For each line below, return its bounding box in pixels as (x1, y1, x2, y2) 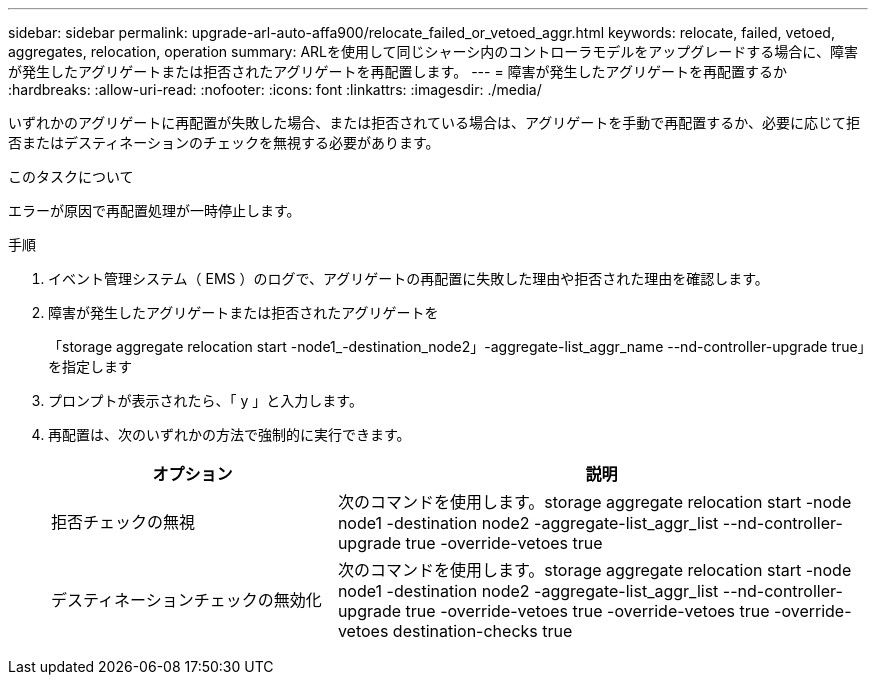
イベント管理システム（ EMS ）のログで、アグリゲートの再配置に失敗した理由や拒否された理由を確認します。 (48, 270, 769, 287)
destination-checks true (392, 621, 573, 641)
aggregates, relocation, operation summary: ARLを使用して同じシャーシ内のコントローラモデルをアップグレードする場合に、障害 (8, 43, 858, 60)
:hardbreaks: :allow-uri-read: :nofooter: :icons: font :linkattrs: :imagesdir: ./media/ (8, 81, 542, 98)
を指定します (48, 358, 132, 375)
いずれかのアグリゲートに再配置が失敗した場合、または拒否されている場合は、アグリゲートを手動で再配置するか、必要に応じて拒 (8, 114, 860, 131)
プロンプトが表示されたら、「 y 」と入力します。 (48, 392, 363, 409)
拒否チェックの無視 (51, 512, 196, 532)
